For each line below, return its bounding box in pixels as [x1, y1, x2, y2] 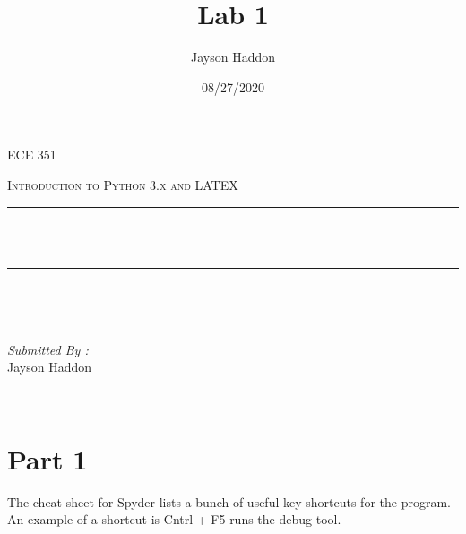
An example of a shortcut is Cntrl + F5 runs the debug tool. [7, 510, 341, 529]
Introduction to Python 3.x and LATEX [7, 175, 238, 194]
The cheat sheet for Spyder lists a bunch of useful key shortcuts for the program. [7, 492, 451, 511]
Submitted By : [7, 340, 89, 358]
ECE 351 [7, 145, 56, 164]
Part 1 [7, 440, 88, 477]
